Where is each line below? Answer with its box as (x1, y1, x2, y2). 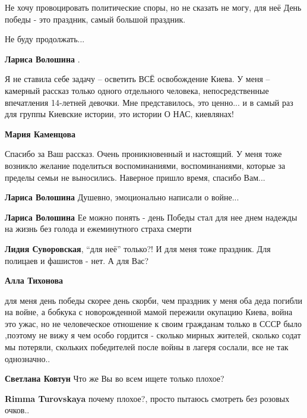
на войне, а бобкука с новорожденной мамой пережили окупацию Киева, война (5, 306, 293, 318)
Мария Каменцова (5, 127, 76, 140)
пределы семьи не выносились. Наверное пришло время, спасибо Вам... (5, 171, 265, 183)
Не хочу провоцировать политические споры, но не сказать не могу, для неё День (5, 1, 302, 13)
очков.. (5, 404, 30, 416)
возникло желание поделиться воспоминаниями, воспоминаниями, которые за (5, 159, 286, 171)
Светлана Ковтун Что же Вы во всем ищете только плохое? (5, 372, 224, 385)
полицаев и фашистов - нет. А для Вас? (5, 254, 149, 266)
